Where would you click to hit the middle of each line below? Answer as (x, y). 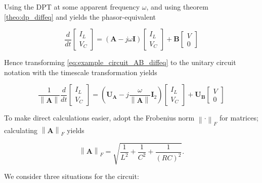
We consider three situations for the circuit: (72, 176)
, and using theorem (177, 7)
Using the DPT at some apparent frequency (72, 7)
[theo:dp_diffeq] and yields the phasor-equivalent (80, 16)
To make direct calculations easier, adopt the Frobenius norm (99, 118)
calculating (21, 130)
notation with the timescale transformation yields (81, 72)
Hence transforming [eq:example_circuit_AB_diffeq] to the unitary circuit (120, 62)
